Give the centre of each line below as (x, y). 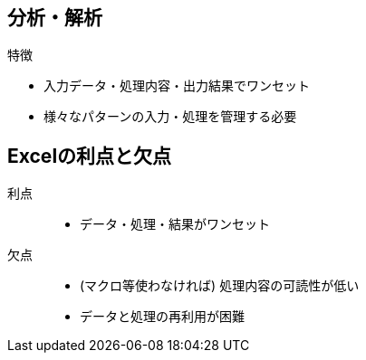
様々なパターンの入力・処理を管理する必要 (170, 117)
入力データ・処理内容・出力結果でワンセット (177, 86)
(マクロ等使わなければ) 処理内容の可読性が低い (220, 286)
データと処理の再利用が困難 (162, 317)
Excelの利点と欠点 (90, 156)
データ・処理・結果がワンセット (175, 224)
